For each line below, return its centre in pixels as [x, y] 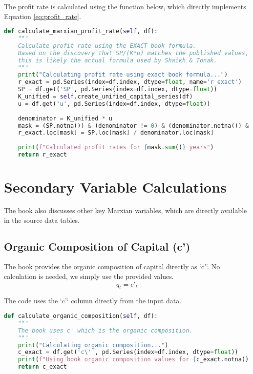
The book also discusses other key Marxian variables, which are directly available [126, 210]
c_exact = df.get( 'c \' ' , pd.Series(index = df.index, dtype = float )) [128, 352]
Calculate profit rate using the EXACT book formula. [107, 46]
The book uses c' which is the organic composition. [105, 330]
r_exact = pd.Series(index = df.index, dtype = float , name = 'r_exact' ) [130, 82]
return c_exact [42, 367]
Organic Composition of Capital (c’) [97, 246]
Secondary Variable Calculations [115, 187]
